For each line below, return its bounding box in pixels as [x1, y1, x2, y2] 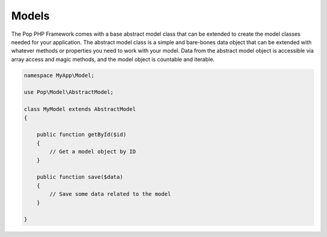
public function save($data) [36, 173, 124, 181]
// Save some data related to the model [49, 191, 171, 198]
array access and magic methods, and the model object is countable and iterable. [11, 55, 215, 63]
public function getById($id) [36, 131, 127, 138]
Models [11, 9, 50, 22]
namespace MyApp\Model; [24, 72, 95, 79]
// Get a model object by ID [49, 149, 136, 155]
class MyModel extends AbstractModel [24, 106, 136, 113]
